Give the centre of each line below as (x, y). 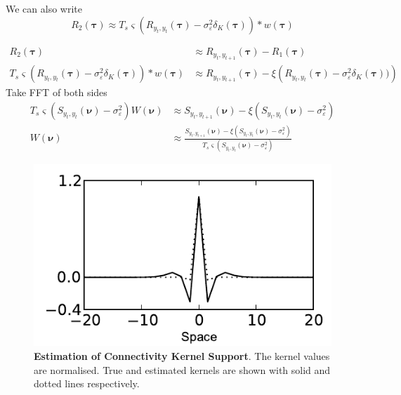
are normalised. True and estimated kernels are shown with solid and (182, 369)
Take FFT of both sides (57, 92)
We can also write (44, 8)
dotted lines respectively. (87, 383)
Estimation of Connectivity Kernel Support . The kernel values (182, 356)
